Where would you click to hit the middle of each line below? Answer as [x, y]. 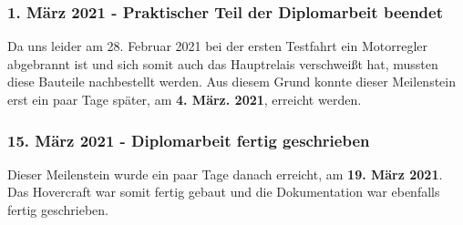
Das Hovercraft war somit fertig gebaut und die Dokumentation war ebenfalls [224, 192]
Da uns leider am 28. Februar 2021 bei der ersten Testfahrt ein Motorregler [218, 46]
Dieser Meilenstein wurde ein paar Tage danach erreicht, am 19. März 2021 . [225, 174]
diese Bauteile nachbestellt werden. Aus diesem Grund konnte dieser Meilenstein [231, 82]
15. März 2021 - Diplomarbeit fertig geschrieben [189, 140]
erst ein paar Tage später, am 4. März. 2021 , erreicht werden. [185, 99]
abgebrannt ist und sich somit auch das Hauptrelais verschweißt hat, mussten [223, 63]
